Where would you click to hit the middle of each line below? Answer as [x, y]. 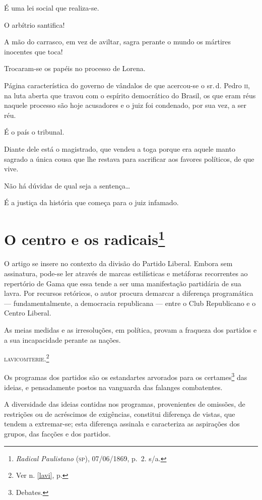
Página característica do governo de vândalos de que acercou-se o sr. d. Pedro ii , [127, 85]
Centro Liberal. [28, 313]
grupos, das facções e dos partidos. [57, 433]
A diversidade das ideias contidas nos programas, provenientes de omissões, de [125, 404]
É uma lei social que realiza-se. [52, 8]
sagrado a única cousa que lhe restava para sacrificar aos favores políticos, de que [129, 159]
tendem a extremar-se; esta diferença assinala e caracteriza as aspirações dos [122, 424]
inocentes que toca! [34, 51]
